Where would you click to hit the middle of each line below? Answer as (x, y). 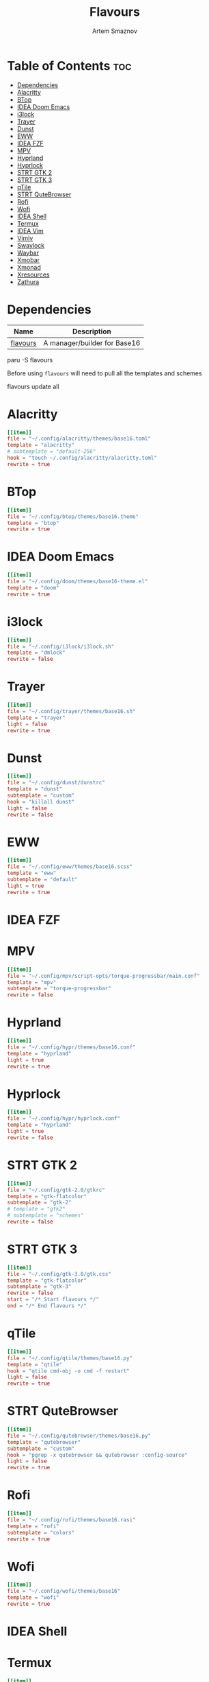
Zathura (28, 281)
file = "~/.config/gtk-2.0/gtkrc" (56, 1190)
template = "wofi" (33, 1598)
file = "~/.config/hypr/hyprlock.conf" (64, 1119)
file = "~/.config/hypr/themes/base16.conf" (71, 1047)
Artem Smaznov (115, 31)
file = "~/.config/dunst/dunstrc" (56, 783)
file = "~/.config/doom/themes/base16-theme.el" (78, 582)
